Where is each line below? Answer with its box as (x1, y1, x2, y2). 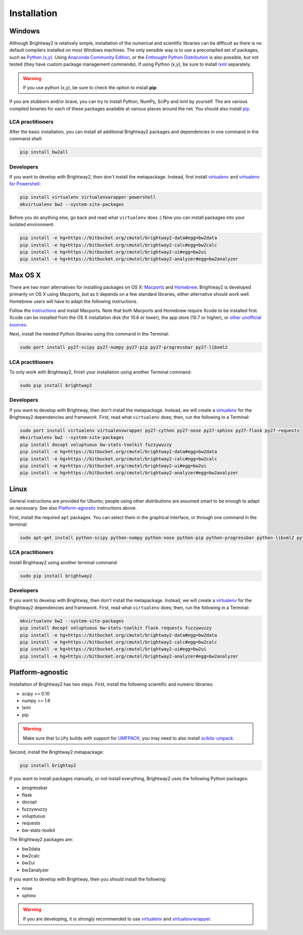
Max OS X (9, 270, 41, 280)
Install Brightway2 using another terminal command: (9, 559, 118, 565)
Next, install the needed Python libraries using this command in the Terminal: (9, 331, 169, 337)
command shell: (9, 136, 43, 142)
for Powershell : (9, 181, 41, 187)
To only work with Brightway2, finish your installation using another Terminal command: (9, 369, 192, 375)
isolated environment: (9, 222, 55, 228)
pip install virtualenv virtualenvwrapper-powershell (20, 194, 156, 200)
